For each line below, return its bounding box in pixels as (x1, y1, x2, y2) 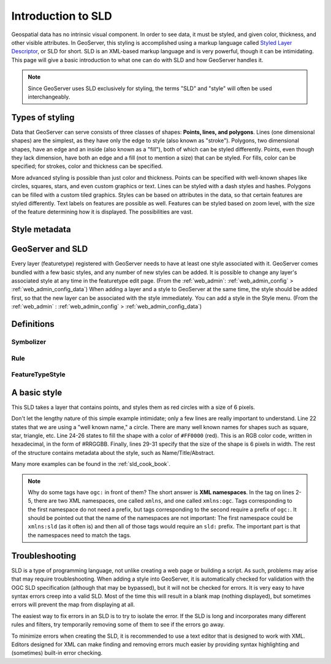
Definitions (11, 319, 55, 329)
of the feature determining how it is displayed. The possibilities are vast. (11, 208, 193, 216)
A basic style (11, 387, 63, 398)
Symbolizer (11, 337, 47, 346)
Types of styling (11, 112, 75, 123)
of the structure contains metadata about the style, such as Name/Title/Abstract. (11, 449, 215, 456)
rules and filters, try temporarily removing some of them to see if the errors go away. (11, 621, 225, 628)
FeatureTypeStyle (11, 370, 66, 379)
